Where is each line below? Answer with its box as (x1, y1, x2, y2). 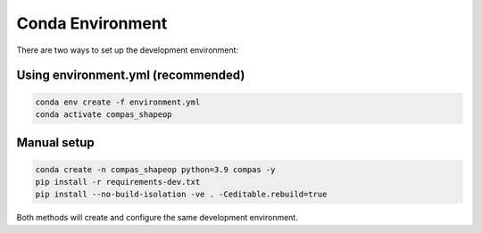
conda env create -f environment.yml (35, 96, 201, 107)
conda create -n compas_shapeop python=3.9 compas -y (35, 164, 276, 174)
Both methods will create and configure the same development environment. (16, 212, 298, 223)
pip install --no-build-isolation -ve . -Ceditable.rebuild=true (35, 189, 328, 200)
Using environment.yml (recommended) (16, 68, 245, 83)
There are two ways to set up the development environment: (16, 45, 239, 55)
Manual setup (16, 135, 96, 151)
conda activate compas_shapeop (35, 109, 173, 120)
